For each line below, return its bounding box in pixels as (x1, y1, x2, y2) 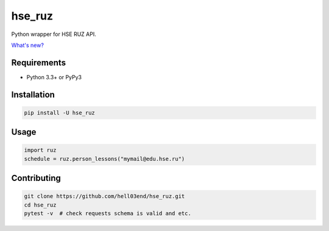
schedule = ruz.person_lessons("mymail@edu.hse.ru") (24, 155, 185, 162)
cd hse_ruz (24, 201, 57, 208)
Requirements (11, 57, 66, 68)
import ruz (24, 147, 57, 154)
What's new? (11, 41, 44, 49)
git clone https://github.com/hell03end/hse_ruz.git (24, 193, 185, 200)
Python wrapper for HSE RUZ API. (11, 30, 97, 38)
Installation (11, 89, 55, 100)
